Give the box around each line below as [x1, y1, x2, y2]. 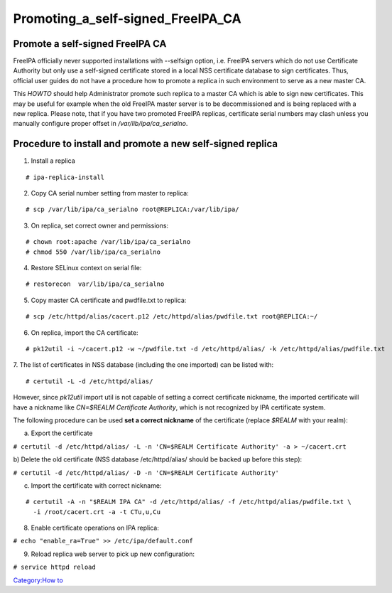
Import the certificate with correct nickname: [31, 481, 162, 490]
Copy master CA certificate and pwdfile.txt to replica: [31, 296, 187, 304]
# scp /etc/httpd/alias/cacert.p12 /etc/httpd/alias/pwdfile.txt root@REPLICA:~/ [26, 313, 318, 321]
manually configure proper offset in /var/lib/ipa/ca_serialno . [13, 119, 188, 128]
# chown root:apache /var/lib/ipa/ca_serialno [26, 238, 191, 246]
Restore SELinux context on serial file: [31, 264, 142, 272]
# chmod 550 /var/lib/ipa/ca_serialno [26, 247, 161, 256]
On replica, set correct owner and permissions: [31, 221, 169, 230]
